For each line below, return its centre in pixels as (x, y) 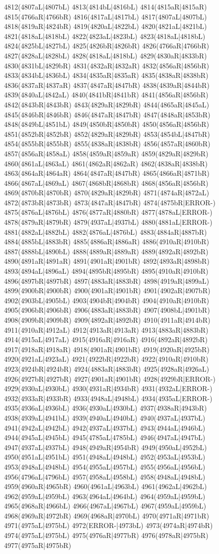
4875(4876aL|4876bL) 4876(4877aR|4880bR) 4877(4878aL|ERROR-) (108, 212)
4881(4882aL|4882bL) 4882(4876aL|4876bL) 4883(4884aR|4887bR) (105, 232)
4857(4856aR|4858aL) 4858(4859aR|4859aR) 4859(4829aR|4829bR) (106, 153)
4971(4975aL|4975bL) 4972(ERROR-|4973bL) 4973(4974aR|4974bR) (108, 525)
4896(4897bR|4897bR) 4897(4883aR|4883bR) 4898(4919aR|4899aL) (107, 280)
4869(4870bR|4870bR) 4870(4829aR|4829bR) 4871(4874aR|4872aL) (107, 193)
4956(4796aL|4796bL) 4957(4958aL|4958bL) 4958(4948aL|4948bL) (105, 476)
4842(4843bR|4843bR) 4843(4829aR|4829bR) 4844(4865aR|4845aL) (107, 104)
